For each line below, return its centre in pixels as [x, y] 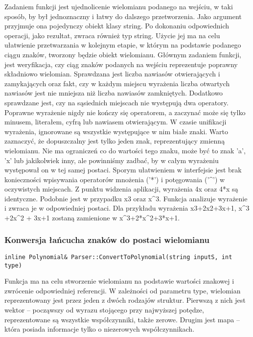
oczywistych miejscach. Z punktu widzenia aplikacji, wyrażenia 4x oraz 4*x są [121, 189]
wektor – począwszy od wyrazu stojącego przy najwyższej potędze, [104, 309]
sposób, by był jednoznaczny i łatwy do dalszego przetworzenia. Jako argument [123, 16]
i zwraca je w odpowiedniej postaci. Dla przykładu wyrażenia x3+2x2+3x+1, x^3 [127, 208]
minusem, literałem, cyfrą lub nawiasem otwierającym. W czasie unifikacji [115, 122]
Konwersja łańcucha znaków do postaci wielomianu [107, 239]
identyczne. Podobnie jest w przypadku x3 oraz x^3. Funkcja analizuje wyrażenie [126, 198]
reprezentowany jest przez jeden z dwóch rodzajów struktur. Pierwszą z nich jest [125, 300]
